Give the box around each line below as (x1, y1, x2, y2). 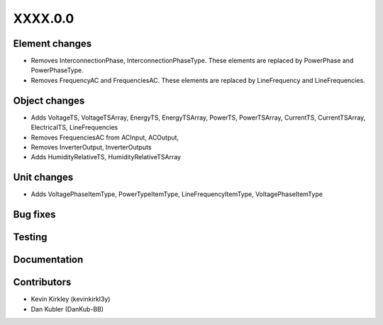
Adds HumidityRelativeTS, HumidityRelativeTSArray (30, 153, 181, 161)
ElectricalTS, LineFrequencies (30, 123, 118, 132)
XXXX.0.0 (13, 11, 74, 26)
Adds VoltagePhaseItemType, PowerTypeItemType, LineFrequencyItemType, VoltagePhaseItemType (30, 190, 323, 198)
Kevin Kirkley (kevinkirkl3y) (30, 295, 111, 304)
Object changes (13, 94, 85, 106)
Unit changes (13, 171, 74, 183)
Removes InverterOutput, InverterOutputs (30, 142, 152, 152)
